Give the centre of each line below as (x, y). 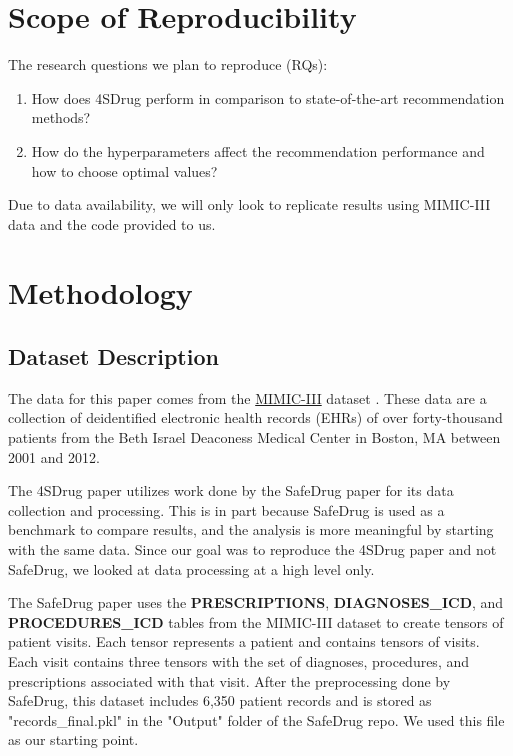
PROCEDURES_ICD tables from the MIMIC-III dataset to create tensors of (256, 621)
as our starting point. (73, 739)
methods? (61, 117)
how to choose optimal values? (124, 170)
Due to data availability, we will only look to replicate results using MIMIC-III (249, 204)
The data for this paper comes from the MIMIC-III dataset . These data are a (247, 397)
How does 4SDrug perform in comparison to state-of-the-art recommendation (268, 97)
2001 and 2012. (54, 456)
